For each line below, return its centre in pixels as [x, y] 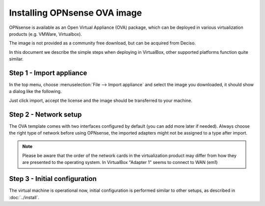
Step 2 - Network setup [45, 114]
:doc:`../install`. [24, 197]
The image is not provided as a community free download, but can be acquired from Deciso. [102, 43]
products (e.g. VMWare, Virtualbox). [45, 34]
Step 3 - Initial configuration [53, 179]
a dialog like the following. [35, 92]
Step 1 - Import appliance [48, 73]
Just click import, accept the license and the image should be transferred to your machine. [101, 100]
